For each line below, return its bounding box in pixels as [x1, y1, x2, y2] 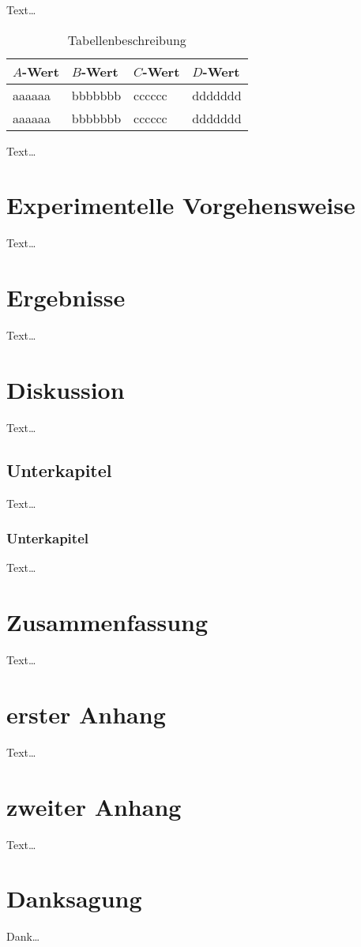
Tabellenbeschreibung [67, 30, 186, 49]
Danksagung [6, 882, 142, 915]
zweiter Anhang [6, 790, 182, 822]
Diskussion [6, 373, 125, 405]
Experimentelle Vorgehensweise [6, 189, 355, 221]
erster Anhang [6, 697, 166, 730]
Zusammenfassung [6, 606, 209, 638]
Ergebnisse [6, 281, 126, 314]
